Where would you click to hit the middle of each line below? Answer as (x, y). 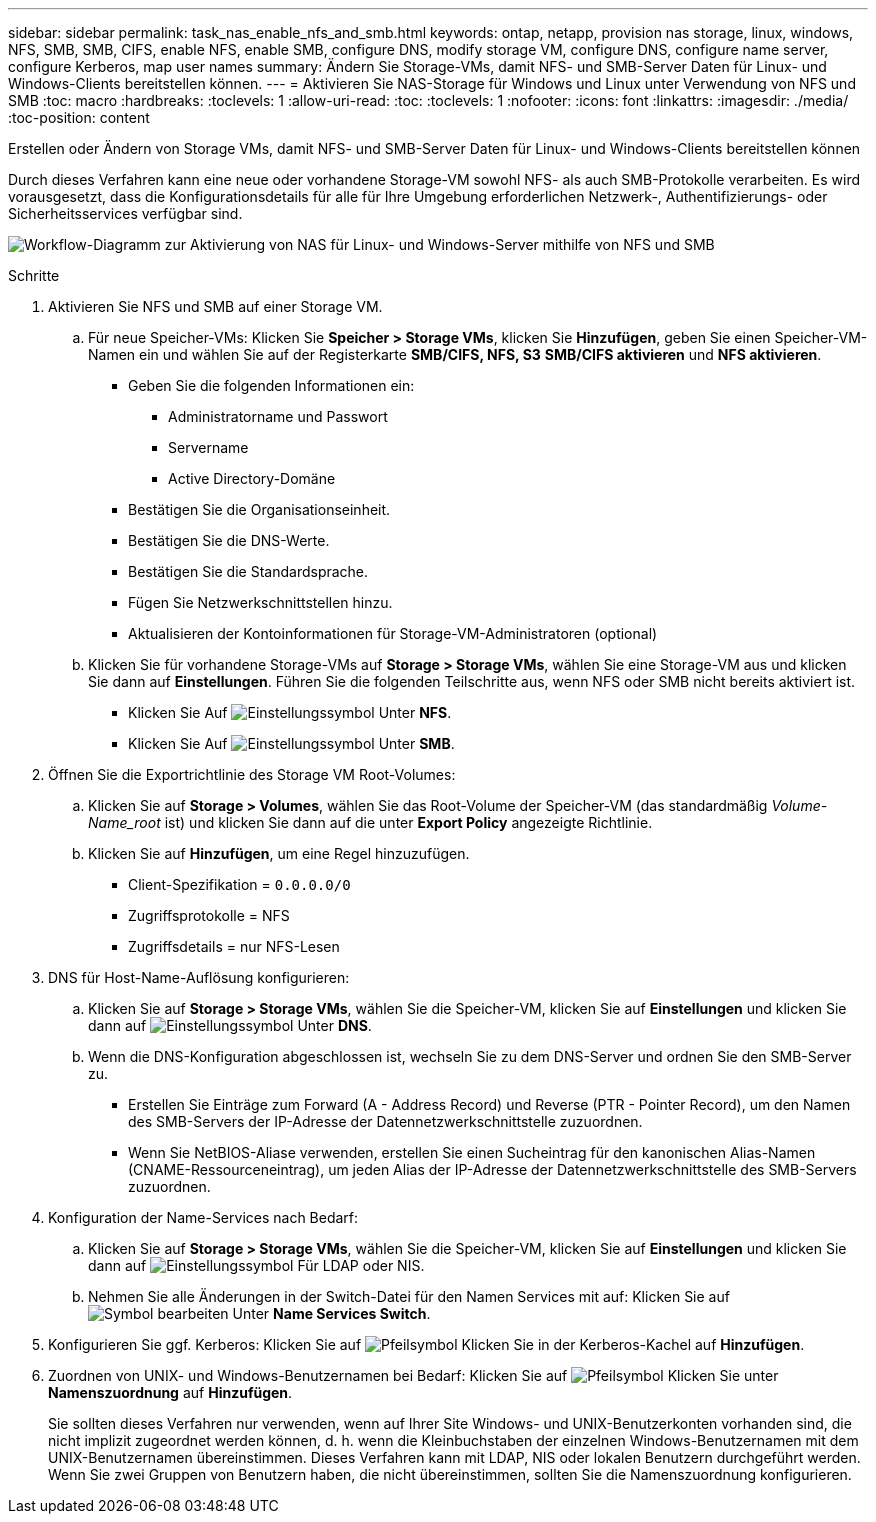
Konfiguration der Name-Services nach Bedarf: (203, 1217)
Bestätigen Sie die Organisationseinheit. (259, 509)
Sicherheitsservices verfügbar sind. (125, 213)
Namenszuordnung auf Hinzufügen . (170, 1392)
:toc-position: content (79, 117)
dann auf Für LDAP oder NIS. (256, 1265)
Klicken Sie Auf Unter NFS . (290, 712)
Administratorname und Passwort (278, 416)
